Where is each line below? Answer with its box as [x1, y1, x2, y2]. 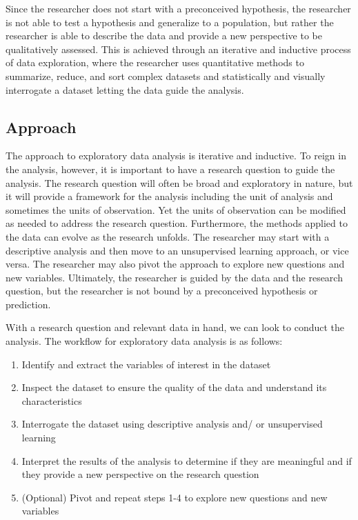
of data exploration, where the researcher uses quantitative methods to [6, 55, 304, 70]
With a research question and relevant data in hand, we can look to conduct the [6, 320, 345, 334]
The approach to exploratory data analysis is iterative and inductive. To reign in [6, 148, 346, 163]
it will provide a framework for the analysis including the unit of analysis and [6, 189, 333, 203]
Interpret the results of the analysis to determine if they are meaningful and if [21, 453, 352, 468]
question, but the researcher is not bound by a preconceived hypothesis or [6, 283, 318, 298]
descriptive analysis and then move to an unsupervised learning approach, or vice [6, 243, 349, 257]
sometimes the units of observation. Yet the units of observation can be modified [6, 202, 346, 217]
